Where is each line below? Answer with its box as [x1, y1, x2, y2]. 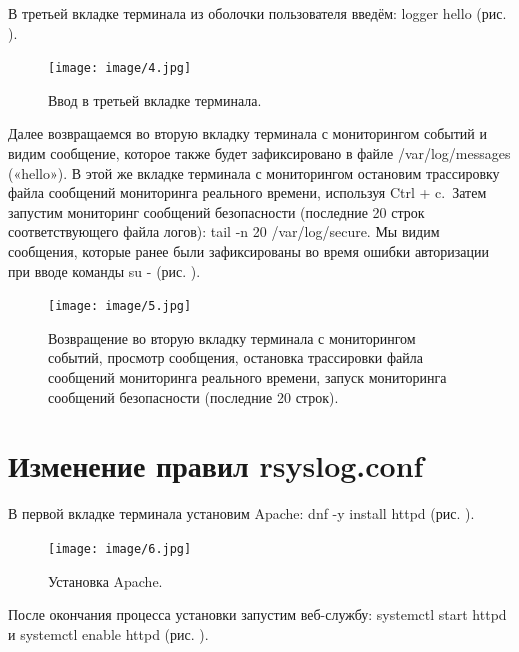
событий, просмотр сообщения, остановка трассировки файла [48, 347, 423, 368]
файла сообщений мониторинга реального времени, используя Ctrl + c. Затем [8, 182, 487, 203]
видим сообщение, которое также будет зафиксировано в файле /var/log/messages [8, 143, 511, 164]
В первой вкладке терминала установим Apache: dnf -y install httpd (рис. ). [8, 503, 475, 524]
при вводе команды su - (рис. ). [8, 260, 201, 281]
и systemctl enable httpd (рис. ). [8, 623, 209, 644]
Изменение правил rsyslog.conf [8, 445, 424, 486]
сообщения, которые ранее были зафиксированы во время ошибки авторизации [8, 241, 489, 261]
